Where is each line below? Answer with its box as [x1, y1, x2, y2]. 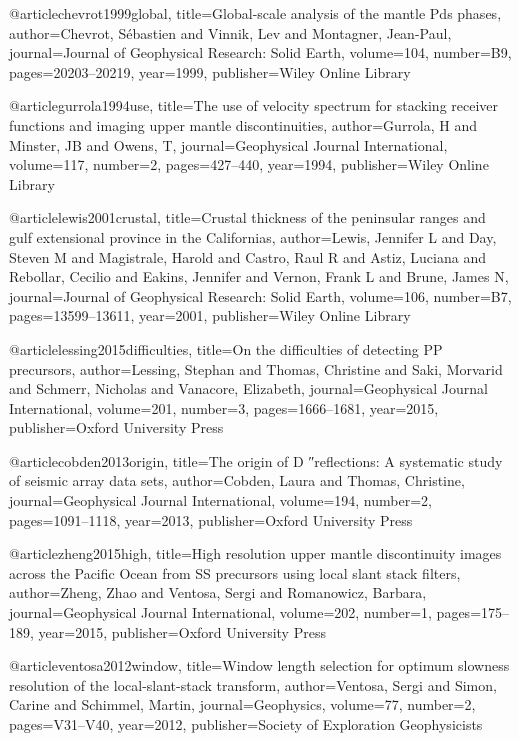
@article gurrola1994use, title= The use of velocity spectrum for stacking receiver [9, 95, 499, 116]
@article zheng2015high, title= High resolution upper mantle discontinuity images [9, 543, 502, 564]
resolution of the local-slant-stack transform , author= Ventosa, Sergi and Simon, [9, 674, 497, 695]
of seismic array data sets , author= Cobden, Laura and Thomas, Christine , [9, 470, 465, 491]
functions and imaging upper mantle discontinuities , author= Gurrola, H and [9, 114, 478, 135]
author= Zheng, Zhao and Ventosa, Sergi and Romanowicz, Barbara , [9, 582, 427, 603]
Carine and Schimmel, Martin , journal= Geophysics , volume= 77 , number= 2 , [9, 694, 476, 715]
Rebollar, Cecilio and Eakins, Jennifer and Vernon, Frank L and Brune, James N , [9, 266, 509, 287]
